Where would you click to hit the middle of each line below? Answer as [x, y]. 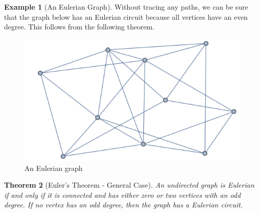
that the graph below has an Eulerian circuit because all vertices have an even [126, 16]
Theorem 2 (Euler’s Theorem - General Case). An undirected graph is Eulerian [129, 185]
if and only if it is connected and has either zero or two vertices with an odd [122, 194]
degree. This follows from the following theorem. [79, 27]
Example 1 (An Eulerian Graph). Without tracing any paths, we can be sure [126, 7]
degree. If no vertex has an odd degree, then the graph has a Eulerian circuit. [124, 205]
